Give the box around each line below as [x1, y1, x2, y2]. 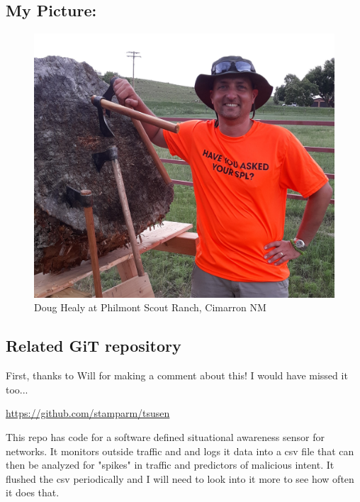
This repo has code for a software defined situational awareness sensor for [6, 430, 325, 445]
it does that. [6, 485, 60, 500]
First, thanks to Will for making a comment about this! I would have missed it [6, 368, 348, 383]
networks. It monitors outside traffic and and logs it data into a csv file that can [6, 443, 354, 458]
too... [6, 381, 28, 396]
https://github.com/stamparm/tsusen [6, 406, 170, 420]
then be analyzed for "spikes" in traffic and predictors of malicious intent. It [6, 457, 334, 472]
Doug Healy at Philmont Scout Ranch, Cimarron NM [34, 300, 266, 315]
